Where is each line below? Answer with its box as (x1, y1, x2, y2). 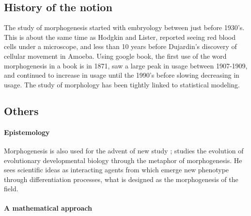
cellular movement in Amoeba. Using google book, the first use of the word (4, 50, 227, 61)
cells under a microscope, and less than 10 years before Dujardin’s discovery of (4, 41, 237, 51)
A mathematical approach (4, 202, 92, 213)
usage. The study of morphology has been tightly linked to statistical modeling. (4, 79, 240, 89)
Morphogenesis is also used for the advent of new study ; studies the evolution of (4, 145, 244, 155)
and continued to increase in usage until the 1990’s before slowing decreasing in (4, 70, 239, 80)
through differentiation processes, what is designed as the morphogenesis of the (4, 174, 238, 184)
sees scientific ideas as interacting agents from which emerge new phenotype (4, 165, 229, 175)
